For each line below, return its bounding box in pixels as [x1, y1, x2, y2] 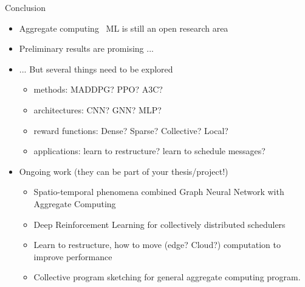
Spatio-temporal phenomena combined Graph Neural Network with [33, 185, 284, 198]
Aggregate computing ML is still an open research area [19, 21, 228, 34]
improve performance [33, 250, 112, 263]
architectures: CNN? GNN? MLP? [33, 103, 162, 116]
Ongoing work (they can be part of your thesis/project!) [19, 165, 228, 177]
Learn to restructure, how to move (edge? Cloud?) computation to [33, 238, 281, 251]
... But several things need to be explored [19, 62, 173, 75]
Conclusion [5, 1, 46, 13]
